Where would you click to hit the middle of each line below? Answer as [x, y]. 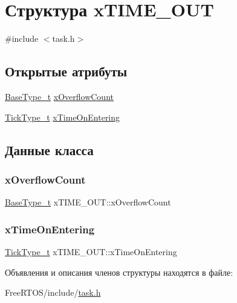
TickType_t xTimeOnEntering [63, 117]
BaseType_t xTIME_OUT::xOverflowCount [88, 202]
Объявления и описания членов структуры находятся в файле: [119, 272]
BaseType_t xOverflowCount [59, 96]
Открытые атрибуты [66, 71]
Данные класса [49, 149]
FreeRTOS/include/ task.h [53, 292]
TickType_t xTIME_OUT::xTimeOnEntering [91, 251]
